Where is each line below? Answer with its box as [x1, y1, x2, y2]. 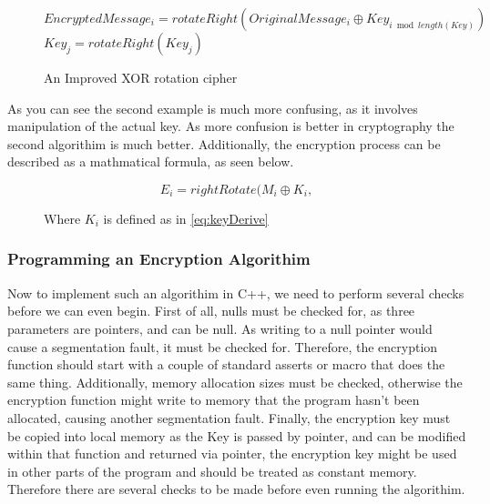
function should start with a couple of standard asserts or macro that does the [7, 355, 445, 374]
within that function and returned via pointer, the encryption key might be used [7, 444, 457, 463]
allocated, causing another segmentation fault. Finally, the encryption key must [7, 408, 451, 427]
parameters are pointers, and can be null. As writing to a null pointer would [7, 318, 433, 338]
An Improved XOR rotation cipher [44, 68, 238, 86]
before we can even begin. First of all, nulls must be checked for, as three [7, 301, 415, 320]
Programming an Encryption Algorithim [7, 247, 311, 270]
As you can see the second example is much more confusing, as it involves [7, 98, 418, 117]
